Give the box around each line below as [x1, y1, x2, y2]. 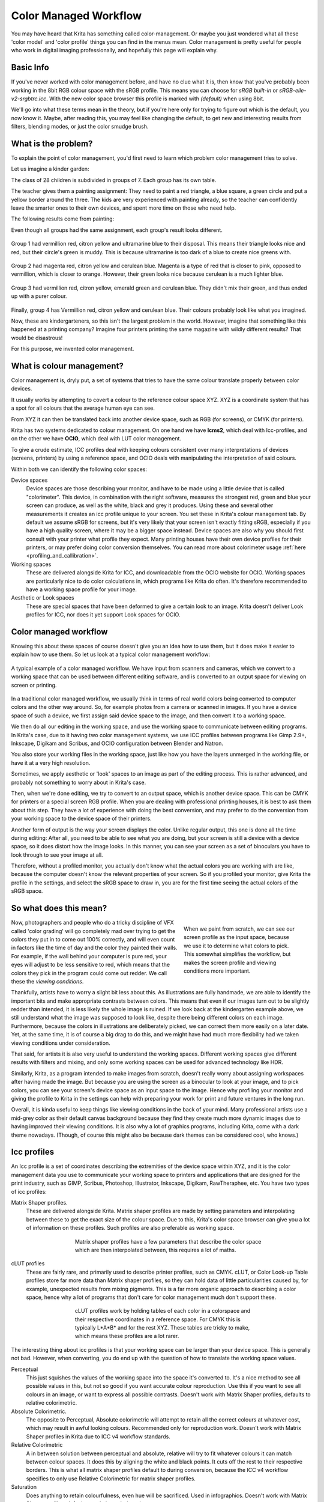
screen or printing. [11, 681, 57, 689]
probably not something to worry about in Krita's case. [11, 779, 146, 786]
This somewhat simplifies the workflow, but [184, 950, 291, 958]
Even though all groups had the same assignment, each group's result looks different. [11, 226, 223, 234]
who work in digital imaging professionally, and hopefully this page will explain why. [11, 47, 218, 54]
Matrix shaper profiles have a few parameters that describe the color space [75, 1238, 262, 1245]
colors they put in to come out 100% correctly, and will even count [11, 935, 175, 943]
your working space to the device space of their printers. [11, 815, 152, 822]
